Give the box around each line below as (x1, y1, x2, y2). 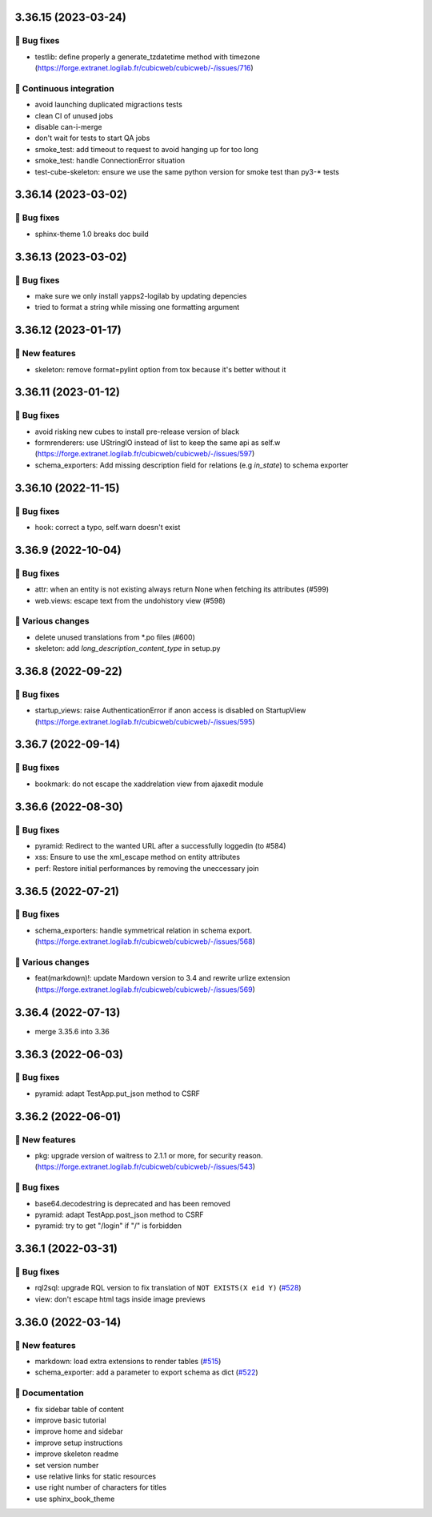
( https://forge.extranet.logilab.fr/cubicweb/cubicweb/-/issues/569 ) (34, 985, 256, 994)
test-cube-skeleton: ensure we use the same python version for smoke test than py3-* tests (34, 167, 340, 176)
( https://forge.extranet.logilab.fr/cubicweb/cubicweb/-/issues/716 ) (34, 63, 254, 73)
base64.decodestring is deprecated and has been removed (34, 1198, 231, 1208)
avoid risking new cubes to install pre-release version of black (34, 427, 240, 436)
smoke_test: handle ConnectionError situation (34, 156, 186, 166)
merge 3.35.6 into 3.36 (34, 1026, 110, 1036)
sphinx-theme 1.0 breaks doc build (34, 229, 150, 239)
